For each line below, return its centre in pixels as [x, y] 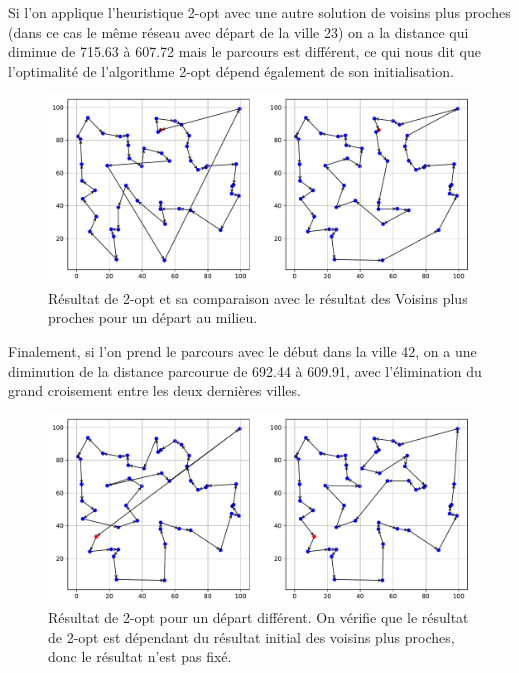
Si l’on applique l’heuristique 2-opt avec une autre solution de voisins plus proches [259, 12]
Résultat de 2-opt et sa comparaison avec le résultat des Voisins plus [258, 297]
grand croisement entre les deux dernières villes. [154, 390]
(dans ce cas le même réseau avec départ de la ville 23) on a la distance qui [238, 31]
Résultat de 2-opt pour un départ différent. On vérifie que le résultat [258, 617]
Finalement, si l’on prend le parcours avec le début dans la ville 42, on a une [242, 350]
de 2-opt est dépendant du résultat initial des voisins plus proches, [251, 636]
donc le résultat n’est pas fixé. [140, 656]
